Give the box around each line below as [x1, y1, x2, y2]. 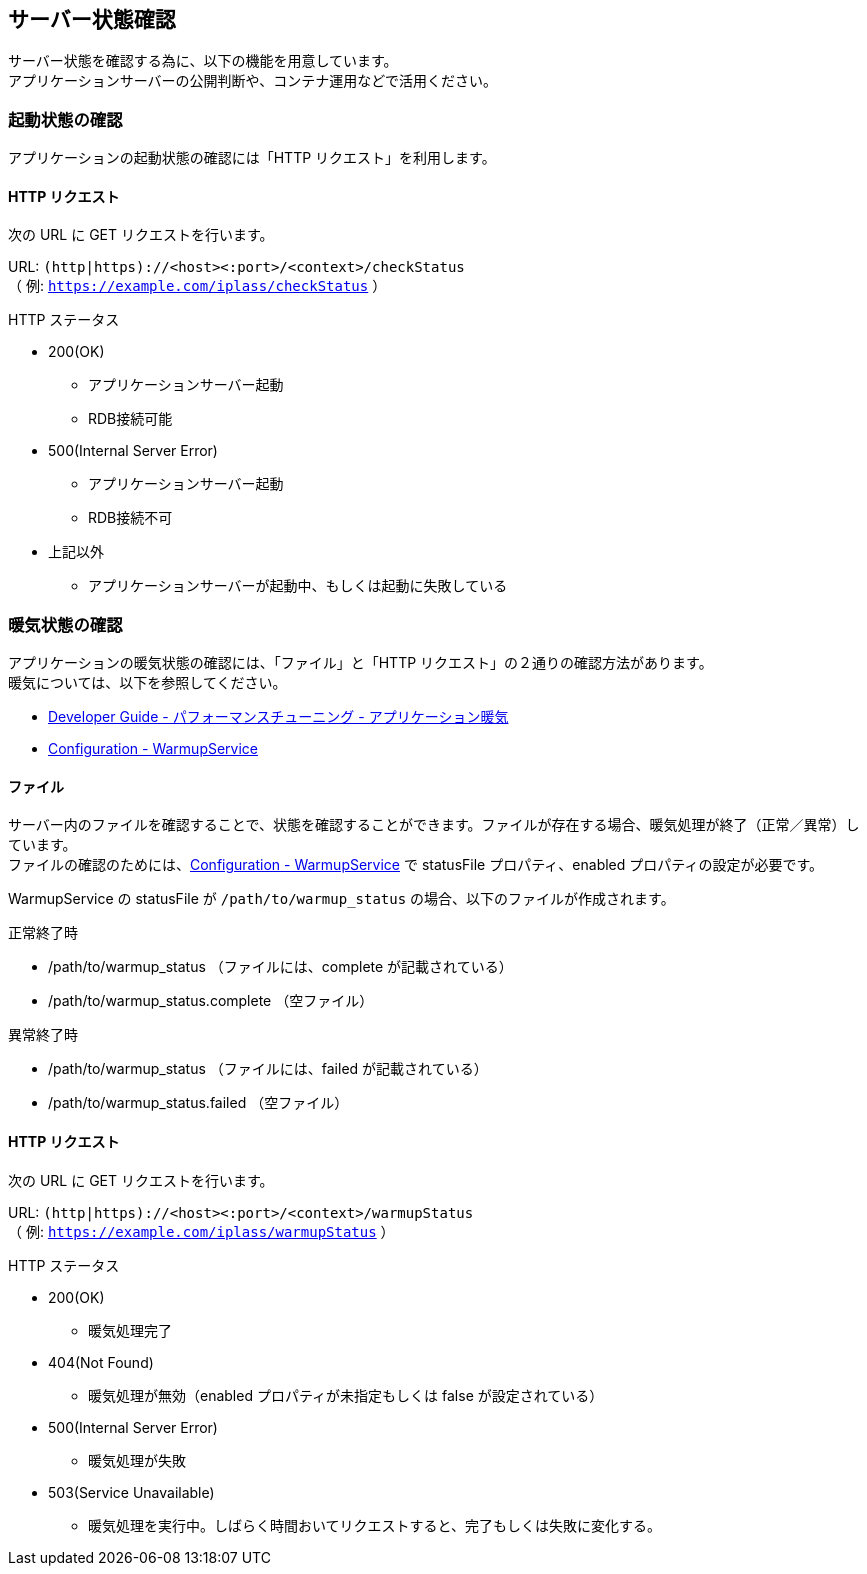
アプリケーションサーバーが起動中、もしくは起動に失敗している [88, 577, 508, 595]
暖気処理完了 [88, 1321, 172, 1339]
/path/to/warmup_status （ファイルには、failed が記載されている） [48, 1060, 488, 1078]
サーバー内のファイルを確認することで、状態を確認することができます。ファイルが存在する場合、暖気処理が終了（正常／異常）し [8, 816, 860, 834]
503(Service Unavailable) [48, 1483, 215, 1501]
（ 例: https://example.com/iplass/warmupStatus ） [8, 1222, 395, 1240]
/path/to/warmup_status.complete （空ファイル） [48, 992, 374, 1010]
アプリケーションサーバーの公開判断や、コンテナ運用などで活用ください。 [8, 72, 497, 90]
